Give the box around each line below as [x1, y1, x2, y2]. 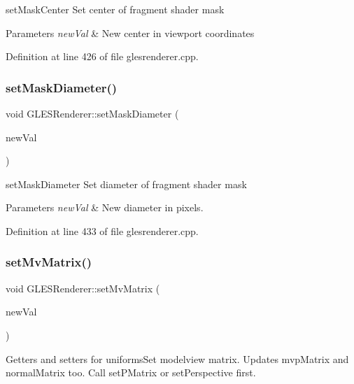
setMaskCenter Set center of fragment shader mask [6, 2, 225, 16]
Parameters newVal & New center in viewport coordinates [6, 25, 255, 40]
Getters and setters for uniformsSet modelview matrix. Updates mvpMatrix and [6, 351, 349, 366]
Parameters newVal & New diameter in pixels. [6, 200, 204, 215]
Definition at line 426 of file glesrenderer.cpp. [6, 49, 199, 64]
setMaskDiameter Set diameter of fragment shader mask [6, 176, 247, 191]
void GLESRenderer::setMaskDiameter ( [6, 106, 179, 120]
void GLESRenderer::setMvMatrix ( [6, 280, 160, 295]
